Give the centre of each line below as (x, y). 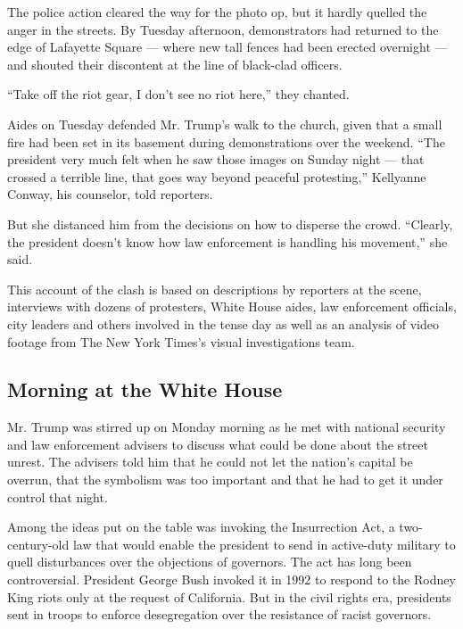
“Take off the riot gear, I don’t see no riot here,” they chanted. (178, 94)
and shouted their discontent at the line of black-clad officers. (175, 64)
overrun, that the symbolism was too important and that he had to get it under (225, 480)
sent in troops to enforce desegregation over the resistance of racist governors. (219, 614)
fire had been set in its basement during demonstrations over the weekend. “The (226, 141)
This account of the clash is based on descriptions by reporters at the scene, (215, 289)
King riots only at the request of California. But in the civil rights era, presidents (229, 596)
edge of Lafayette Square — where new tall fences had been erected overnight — (227, 47)
